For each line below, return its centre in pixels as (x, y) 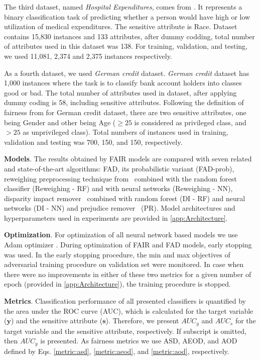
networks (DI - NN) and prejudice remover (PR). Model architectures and (120, 208)
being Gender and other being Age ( (60, 122)
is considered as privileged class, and (190, 122)
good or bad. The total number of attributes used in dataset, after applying (120, 92)
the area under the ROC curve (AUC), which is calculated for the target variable (129, 310)
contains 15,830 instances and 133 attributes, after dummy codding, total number (129, 36)
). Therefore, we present (142, 321)
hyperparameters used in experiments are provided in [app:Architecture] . (116, 217)
